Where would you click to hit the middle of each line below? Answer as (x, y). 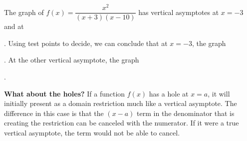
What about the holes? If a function (65, 93)
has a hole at (169, 93)
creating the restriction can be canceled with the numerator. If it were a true (122, 123)
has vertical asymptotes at (179, 12)
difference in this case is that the (54, 113)
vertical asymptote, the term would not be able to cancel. (92, 132)
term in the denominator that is (186, 113)
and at (14, 26)
